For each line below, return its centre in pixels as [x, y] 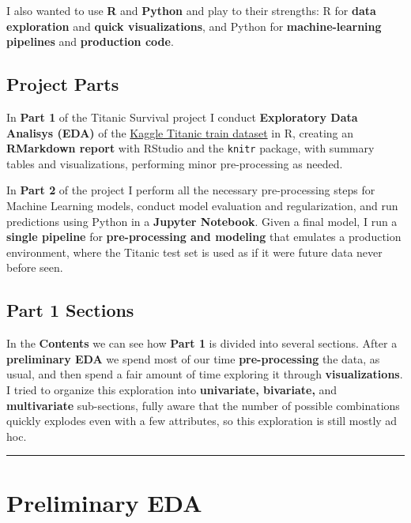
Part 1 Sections [70, 310]
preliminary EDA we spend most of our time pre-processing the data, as [193, 358]
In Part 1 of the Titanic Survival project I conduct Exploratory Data [182, 117]
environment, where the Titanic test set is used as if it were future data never [194, 252]
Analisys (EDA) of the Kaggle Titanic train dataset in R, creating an [180, 132]
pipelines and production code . [90, 41]
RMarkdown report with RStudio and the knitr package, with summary [190, 148]
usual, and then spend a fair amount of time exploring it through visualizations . [205, 374]
